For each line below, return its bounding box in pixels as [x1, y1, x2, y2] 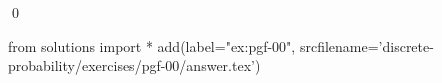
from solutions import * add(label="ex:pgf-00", [8, 35, 296, 56]
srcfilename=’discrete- [299, 35, 434, 56]
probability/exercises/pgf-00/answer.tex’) [8, 55, 261, 76]
